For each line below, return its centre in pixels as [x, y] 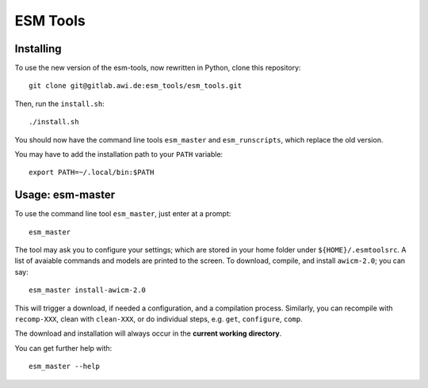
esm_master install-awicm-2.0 [88, 290]
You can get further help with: [63, 348]
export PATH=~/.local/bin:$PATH [92, 173]
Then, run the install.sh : [59, 104]
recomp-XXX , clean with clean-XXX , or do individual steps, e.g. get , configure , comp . [159, 319]
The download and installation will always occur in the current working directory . [148, 333]
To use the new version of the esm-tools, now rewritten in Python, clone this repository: [158, 68]
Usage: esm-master [65, 195]
